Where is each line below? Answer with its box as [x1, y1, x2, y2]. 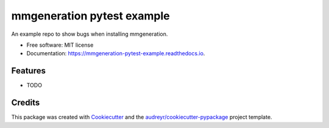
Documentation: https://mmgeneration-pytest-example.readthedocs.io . [26, 50, 205, 57]
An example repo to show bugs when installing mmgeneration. [11, 30, 168, 38]
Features [11, 66, 46, 76]
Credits [11, 98, 40, 108]
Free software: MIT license [26, 41, 94, 49]
